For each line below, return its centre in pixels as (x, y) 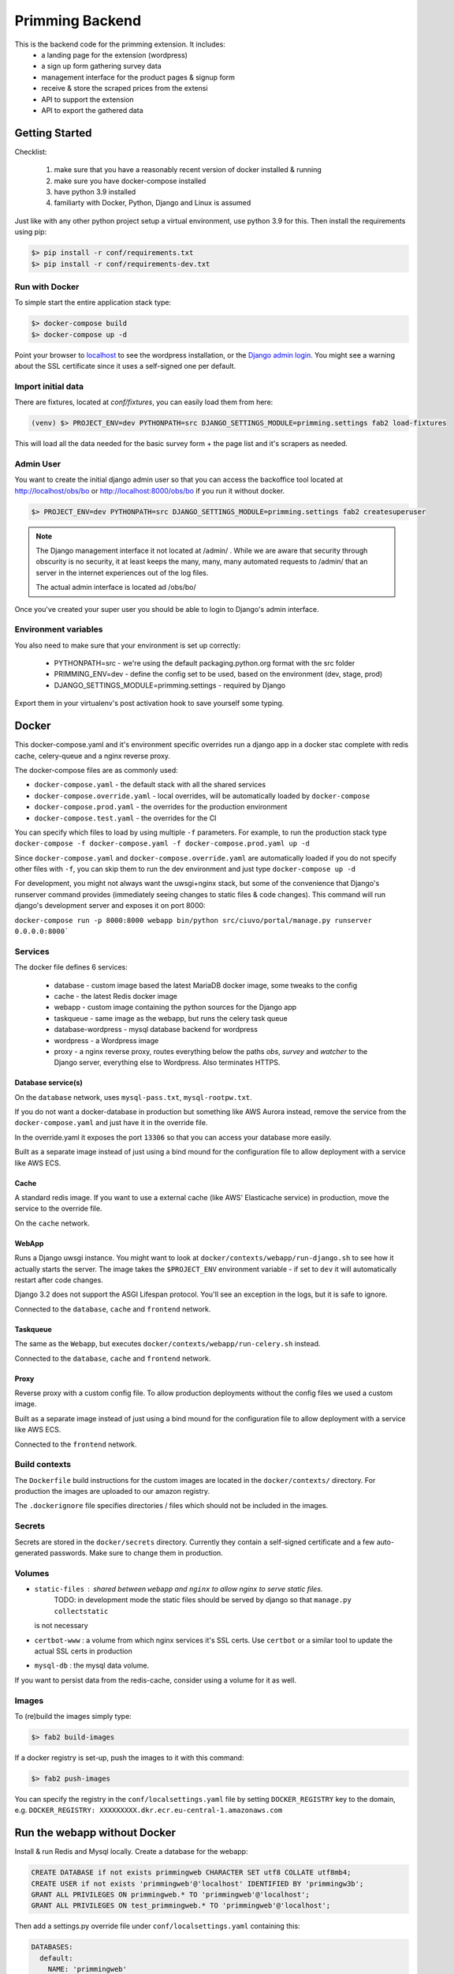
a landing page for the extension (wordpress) (115, 54)
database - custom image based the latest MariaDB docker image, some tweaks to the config (206, 985)
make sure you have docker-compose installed (130, 181)
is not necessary (61, 1626)
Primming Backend (78, 21)
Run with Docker (47, 287)
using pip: (31, 232)
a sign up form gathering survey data (101, 66)
